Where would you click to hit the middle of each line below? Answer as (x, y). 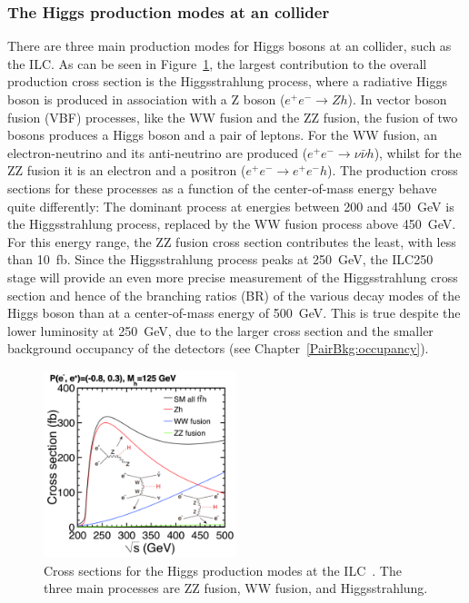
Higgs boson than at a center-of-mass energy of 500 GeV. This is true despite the (234, 313)
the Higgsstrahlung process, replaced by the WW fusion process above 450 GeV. (232, 224)
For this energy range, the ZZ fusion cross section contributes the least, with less (232, 241)
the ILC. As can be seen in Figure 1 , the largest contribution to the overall (217, 63)
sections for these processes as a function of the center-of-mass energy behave (222, 188)
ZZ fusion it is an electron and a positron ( (127, 170)
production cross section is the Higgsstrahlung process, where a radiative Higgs (227, 81)
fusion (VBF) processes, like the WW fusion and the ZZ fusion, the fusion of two (233, 117)
